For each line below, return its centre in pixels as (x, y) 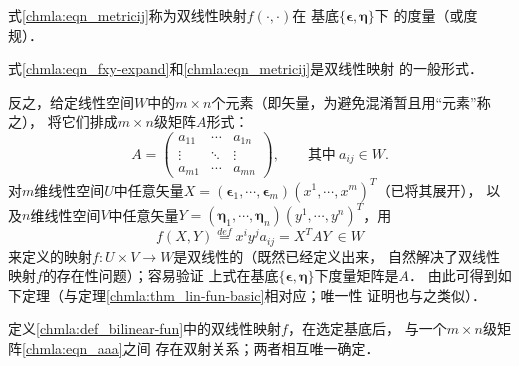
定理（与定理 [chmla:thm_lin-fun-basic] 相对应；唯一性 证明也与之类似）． (254, 294)
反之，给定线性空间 (71, 101)
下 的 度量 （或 (419, 15)
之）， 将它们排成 (63, 121)
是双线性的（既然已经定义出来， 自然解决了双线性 (337, 255)
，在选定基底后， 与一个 (367, 328)
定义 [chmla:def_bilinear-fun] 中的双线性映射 (145, 328)
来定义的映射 (50, 255)
